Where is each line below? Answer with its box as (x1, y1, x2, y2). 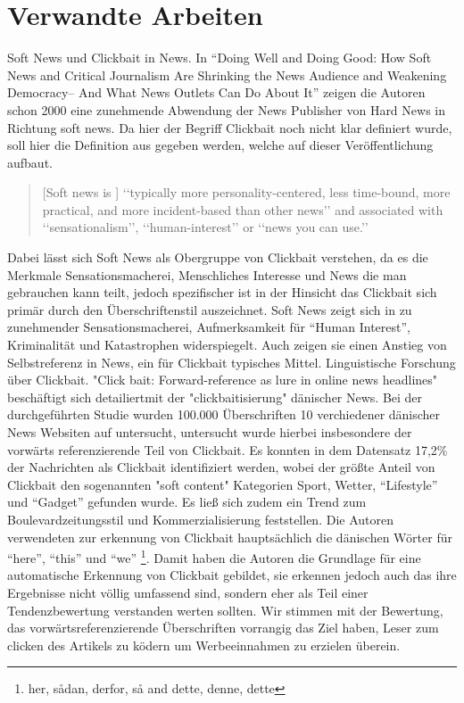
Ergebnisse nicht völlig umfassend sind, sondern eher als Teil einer (7, 583, 369, 601)
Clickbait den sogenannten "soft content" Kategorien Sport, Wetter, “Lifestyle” (7, 475, 438, 493)
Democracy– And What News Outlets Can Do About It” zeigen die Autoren (7, 83, 426, 102)
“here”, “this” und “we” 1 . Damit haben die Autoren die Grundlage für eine (7, 546, 421, 567)
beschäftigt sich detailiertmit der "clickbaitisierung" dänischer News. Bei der (7, 387, 423, 406)
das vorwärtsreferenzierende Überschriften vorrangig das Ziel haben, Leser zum (7, 618, 439, 637)
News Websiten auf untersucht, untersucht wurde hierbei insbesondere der (7, 423, 412, 441)
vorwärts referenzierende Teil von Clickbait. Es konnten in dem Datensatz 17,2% (7, 440, 448, 459)
